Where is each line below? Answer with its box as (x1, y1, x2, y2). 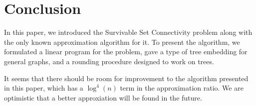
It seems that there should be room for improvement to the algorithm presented (4, 73, 249, 83)
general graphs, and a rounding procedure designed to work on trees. (4, 56, 214, 66)
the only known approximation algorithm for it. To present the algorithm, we (4, 36, 240, 47)
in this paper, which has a (4, 83, 83, 93)
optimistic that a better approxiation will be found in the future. (4, 92, 202, 103)
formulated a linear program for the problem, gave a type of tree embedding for (4, 46, 248, 57)
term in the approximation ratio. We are (120, 83, 244, 93)
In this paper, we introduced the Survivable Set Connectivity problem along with (4, 27, 253, 37)
